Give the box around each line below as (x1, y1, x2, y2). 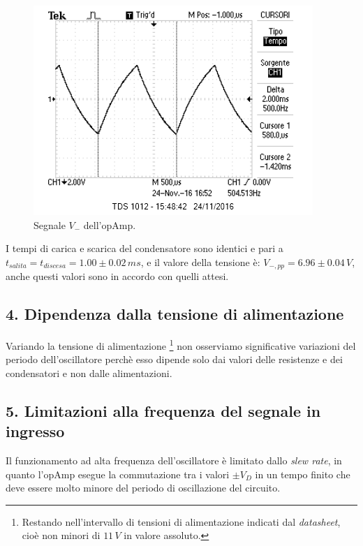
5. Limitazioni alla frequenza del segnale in (6, 399, 321, 421)
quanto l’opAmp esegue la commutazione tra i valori (6, 466, 230, 481)
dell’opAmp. (83, 217, 136, 232)
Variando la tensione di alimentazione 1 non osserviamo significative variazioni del (6, 337, 356, 353)
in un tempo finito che (255, 466, 350, 481)
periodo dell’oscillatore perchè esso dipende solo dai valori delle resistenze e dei (6, 352, 343, 367)
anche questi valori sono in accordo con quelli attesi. (6, 269, 229, 283)
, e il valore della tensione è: (140, 254, 260, 269)
